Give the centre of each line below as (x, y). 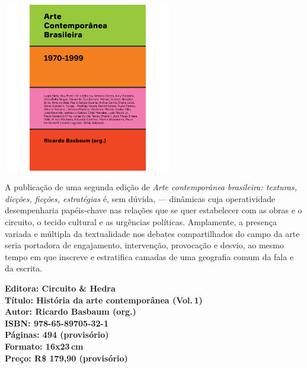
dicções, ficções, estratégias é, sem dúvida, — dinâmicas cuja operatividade (140, 198)
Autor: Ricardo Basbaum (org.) (71, 311)
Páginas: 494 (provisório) (57, 335)
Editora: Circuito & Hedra (60, 288)
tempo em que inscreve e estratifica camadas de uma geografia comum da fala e (149, 256)
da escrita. (24, 268)
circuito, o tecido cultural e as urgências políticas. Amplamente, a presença (141, 222)
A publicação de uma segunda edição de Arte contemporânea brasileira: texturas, (151, 187)
